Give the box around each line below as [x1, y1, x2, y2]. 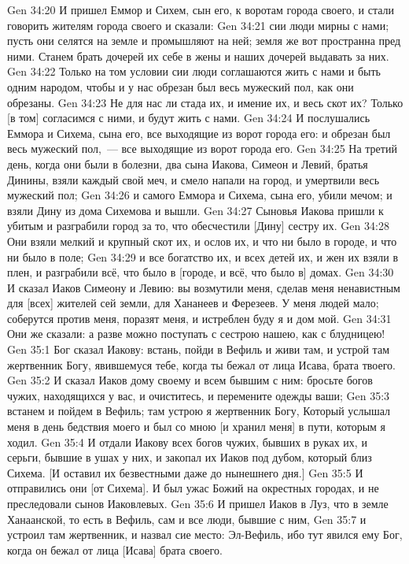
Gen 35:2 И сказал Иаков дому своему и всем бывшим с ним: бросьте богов [7, 372, 373, 388]
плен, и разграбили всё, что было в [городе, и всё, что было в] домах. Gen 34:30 [7, 264, 394, 280]
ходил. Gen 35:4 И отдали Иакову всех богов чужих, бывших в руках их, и [7, 433, 367, 450]
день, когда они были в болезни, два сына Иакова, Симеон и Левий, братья [7, 155, 368, 172]
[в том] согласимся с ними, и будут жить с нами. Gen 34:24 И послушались [7, 109, 370, 126]
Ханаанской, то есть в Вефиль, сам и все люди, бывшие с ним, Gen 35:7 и [7, 510, 367, 527]
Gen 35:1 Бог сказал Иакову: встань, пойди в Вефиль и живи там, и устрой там [7, 341, 389, 358]
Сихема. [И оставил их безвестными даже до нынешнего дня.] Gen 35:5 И [7, 464, 363, 481]
